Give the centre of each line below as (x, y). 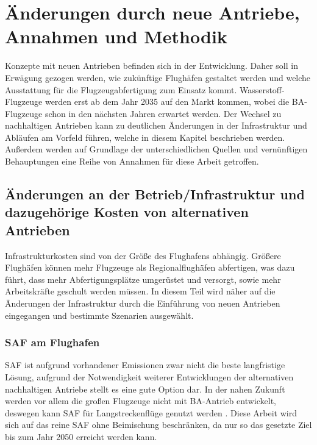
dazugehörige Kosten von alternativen (127, 212)
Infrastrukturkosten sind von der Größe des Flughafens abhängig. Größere (143, 255)
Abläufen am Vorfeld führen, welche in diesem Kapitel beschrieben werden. (145, 137)
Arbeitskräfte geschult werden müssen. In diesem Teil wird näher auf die (140, 291)
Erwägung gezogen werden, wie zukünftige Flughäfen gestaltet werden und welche (158, 77)
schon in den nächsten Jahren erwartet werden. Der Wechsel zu (163, 113)
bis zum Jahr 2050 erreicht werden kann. (81, 436)
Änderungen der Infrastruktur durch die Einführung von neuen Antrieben (143, 303)
